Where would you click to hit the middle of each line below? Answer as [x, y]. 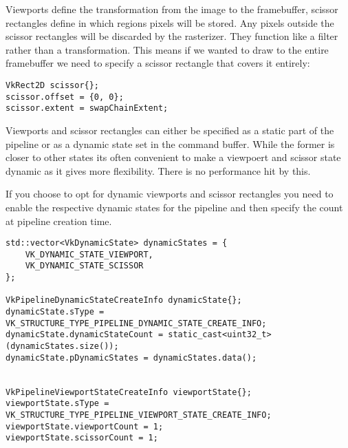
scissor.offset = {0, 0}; [65, 97]
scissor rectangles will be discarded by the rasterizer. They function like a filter [172, 36]
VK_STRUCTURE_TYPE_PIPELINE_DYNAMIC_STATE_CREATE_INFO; [136, 323]
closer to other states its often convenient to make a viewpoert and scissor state [173, 157]
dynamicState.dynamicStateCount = [85, 335]
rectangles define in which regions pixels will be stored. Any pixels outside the [170, 22]
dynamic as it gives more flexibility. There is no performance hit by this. [158, 170]
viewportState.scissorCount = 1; [82, 438]
